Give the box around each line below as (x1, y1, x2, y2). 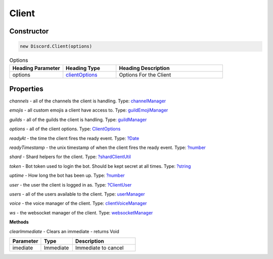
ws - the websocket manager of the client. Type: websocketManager (9, 209, 153, 215)
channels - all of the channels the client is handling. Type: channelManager (9, 98, 166, 104)
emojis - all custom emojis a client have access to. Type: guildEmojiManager (9, 107, 168, 114)
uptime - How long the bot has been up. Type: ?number (9, 172, 125, 178)
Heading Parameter (12, 64, 60, 71)
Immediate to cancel (75, 244, 124, 251)
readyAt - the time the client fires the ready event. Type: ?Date (9, 135, 140, 141)
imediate (12, 244, 33, 251)
